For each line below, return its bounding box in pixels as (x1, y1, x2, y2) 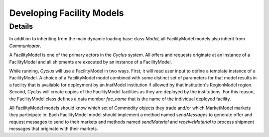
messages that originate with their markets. (9, 126, 98, 132)
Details (9, 22, 33, 31)
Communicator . (9, 43, 41, 49)
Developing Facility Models (9, 7, 124, 18)
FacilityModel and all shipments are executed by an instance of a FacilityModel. (9, 59, 172, 65)
